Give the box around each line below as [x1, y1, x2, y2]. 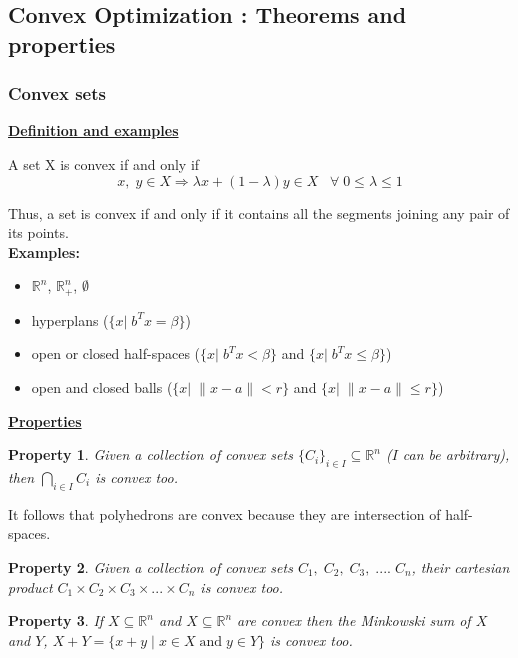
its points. [8, 222, 69, 243]
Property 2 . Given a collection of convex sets [8, 556, 293, 577]
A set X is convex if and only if [8, 153, 200, 174]
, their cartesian [411, 556, 510, 577]
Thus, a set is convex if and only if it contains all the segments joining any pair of [8, 202, 510, 223]
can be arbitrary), [402, 444, 510, 465]
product [8, 576, 53, 597]
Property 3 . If [8, 610, 104, 631]
